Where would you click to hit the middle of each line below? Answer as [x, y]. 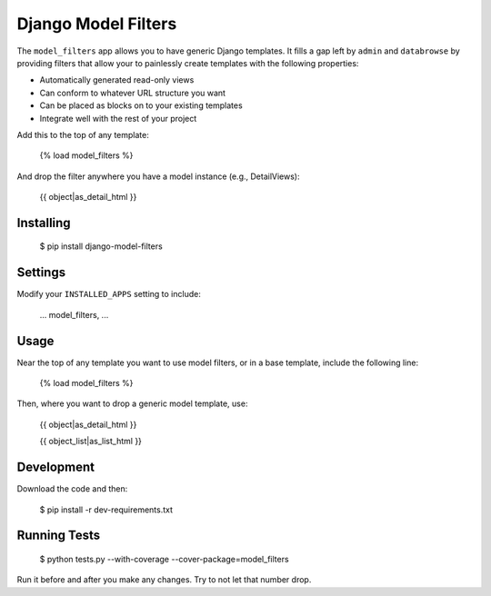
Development [56, 467]
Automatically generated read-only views [117, 80]
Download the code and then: [72, 489]
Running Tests [58, 536]
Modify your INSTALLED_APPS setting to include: [109, 294]
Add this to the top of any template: [83, 134]
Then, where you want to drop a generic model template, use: [132, 403]
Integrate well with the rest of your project [118, 118]
